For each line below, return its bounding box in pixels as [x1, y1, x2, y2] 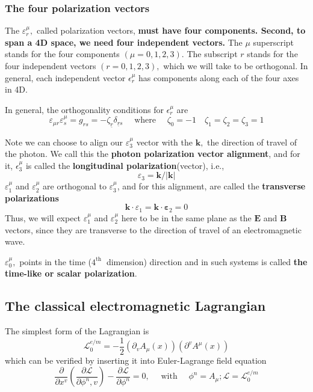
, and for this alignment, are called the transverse [117, 180, 306, 192]
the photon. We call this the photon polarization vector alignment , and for [5, 147, 300, 160]
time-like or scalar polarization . [5, 267, 137, 280]
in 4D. [5, 83, 28, 96]
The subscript [187, 47, 238, 60]
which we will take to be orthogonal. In [163, 60, 308, 72]
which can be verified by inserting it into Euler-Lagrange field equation [5, 354, 267, 366]
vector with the [136, 135, 193, 148]
